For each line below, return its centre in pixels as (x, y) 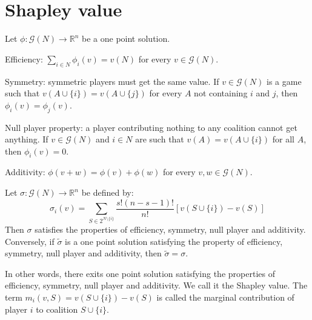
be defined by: (108, 192)
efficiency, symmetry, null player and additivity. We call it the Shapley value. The (156, 285)
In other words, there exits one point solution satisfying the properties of (140, 273)
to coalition (57, 309)
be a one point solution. (126, 38)
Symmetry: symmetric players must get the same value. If (112, 81)
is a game (284, 81)
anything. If (27, 139)
